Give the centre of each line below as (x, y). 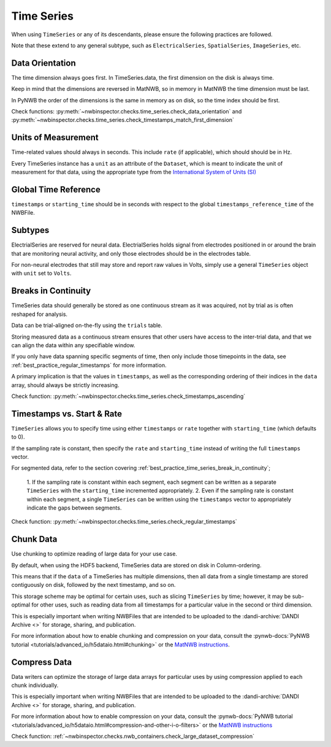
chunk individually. (35, 685)
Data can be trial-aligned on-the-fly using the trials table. (87, 326)
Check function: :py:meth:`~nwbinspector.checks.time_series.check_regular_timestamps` (124, 522)
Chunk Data (34, 539)
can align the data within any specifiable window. (73, 345)
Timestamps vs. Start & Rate (67, 414)
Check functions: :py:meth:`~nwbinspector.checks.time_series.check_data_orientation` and (127, 112)
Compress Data (42, 662)
